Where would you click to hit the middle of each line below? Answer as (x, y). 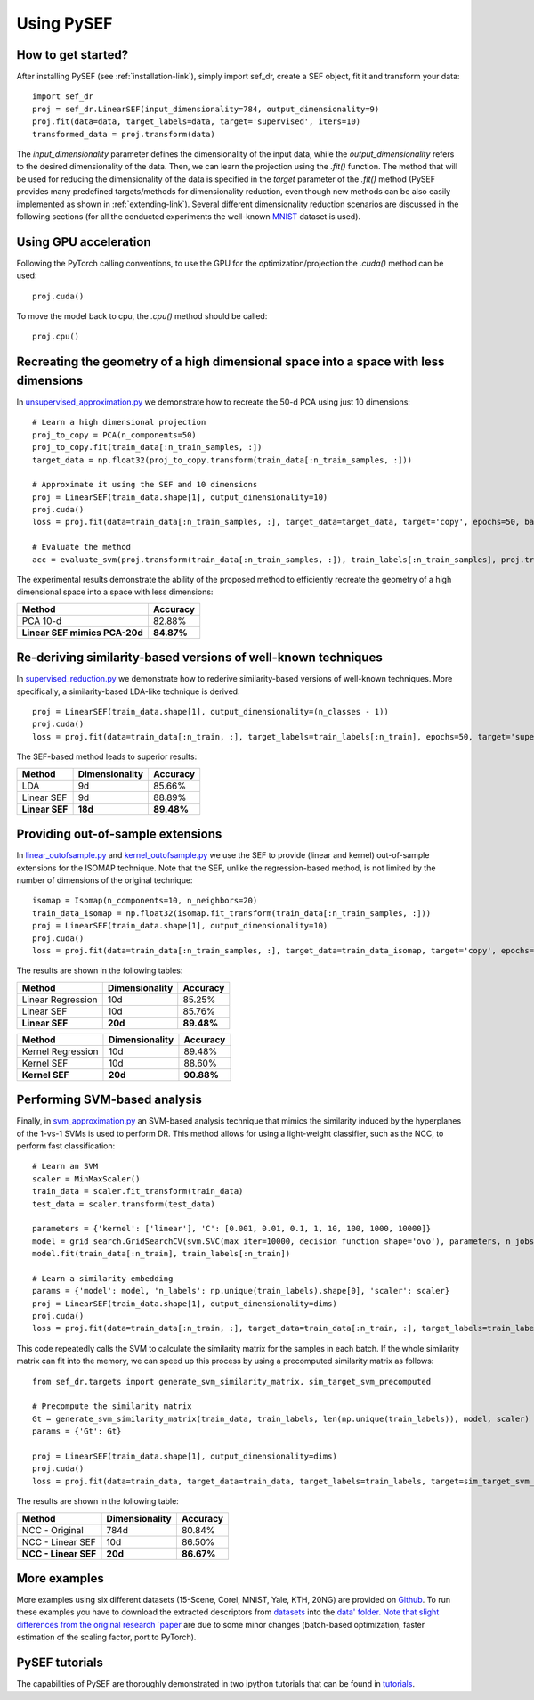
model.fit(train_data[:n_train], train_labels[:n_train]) (162, 1254)
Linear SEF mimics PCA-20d (83, 633)
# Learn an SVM (65, 1166)
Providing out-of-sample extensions (119, 834)
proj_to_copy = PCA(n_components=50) (115, 435)
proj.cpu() (56, 337)
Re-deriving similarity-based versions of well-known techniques (199, 658)
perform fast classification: (66, 1146)
